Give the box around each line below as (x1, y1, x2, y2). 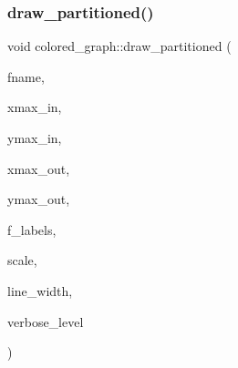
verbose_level (7, 312, 84, 331)
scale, (7, 250, 37, 270)
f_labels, (7, 220, 57, 239)
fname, (7, 66, 45, 86)
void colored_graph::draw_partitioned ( (7, 36, 232, 56)
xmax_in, (7, 97, 62, 117)
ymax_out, (7, 189, 70, 209)
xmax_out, (7, 158, 70, 178)
